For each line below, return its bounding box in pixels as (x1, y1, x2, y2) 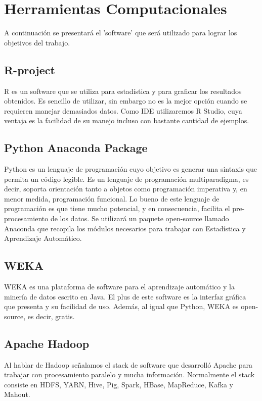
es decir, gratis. (27, 311, 75, 321)
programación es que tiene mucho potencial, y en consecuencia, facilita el (4, 203, 230, 214)
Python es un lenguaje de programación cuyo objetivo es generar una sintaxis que (4, 164, 257, 174)
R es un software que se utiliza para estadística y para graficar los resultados (4, 85, 242, 96)
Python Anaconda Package (4, 140, 148, 156)
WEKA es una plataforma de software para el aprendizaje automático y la (4, 281, 235, 292)
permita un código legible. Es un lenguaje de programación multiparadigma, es (4, 173, 249, 184)
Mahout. (4, 389, 30, 399)
